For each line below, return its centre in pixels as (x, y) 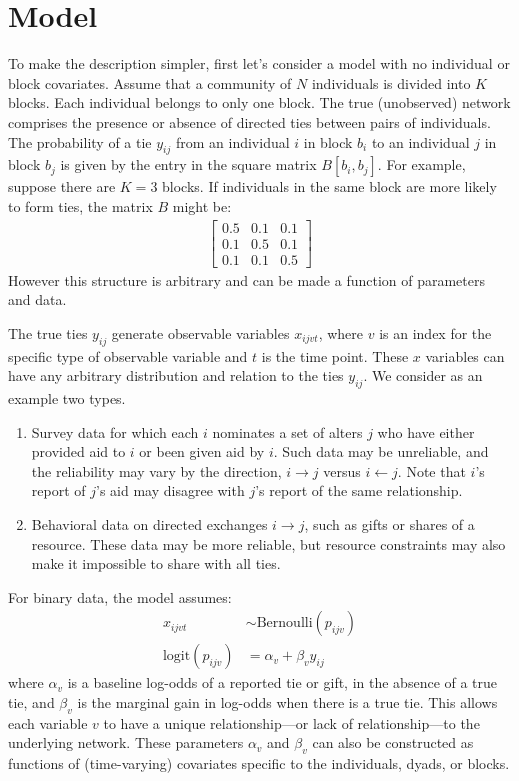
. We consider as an (423, 375)
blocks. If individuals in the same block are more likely (329, 186)
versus (342, 470)
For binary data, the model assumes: (120, 596)
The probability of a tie (80, 141)
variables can (465, 355)
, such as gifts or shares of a (389, 523)
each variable (48, 722)
